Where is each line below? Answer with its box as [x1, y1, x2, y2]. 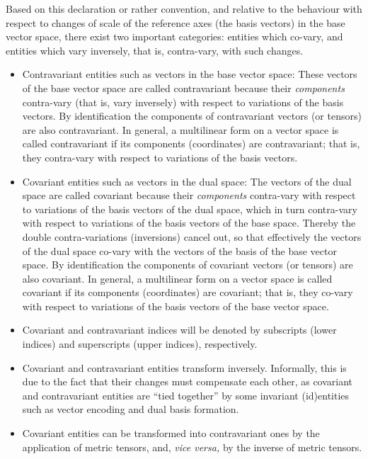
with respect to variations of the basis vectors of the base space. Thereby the [22, 215, 356, 230]
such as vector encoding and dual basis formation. [22, 402, 239, 416]
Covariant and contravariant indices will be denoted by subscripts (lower [22, 322, 337, 337]
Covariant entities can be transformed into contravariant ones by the [22, 426, 320, 441]
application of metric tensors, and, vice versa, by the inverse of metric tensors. [22, 439, 362, 454]
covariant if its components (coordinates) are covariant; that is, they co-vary [22, 285, 353, 300]
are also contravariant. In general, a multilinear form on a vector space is [22, 122, 339, 137]
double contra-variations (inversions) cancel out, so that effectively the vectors [22, 229, 362, 244]
